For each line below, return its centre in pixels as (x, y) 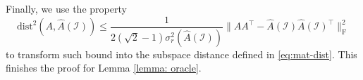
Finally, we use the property (66, 8)
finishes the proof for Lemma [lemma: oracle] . (104, 68)
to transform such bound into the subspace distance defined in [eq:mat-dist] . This (181, 54)
